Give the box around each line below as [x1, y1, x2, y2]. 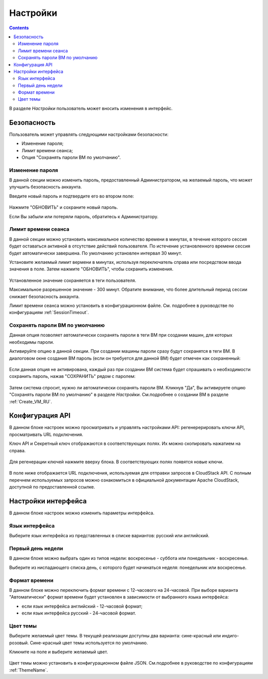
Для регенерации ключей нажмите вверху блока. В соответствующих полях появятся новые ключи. [9, 459, 223, 465]
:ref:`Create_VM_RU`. [9, 398, 52, 404]
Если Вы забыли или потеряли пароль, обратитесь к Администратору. [9, 213, 159, 219]
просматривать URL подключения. [9, 432, 84, 437]
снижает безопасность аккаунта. [9, 293, 80, 300]
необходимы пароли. [9, 339, 55, 345]
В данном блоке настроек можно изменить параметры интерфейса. [9, 510, 155, 516]
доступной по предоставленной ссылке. [9, 484, 95, 490]
